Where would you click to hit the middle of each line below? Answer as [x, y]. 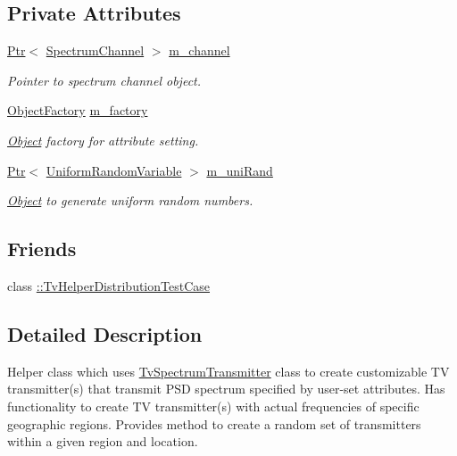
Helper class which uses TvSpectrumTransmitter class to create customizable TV [228, 371]
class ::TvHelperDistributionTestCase [109, 285]
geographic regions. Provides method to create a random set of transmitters [214, 423]
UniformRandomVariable [114, 170]
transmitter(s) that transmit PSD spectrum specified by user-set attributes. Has [226, 389]
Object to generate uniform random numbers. [130, 200]
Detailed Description [105, 333]
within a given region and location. [103, 441]
